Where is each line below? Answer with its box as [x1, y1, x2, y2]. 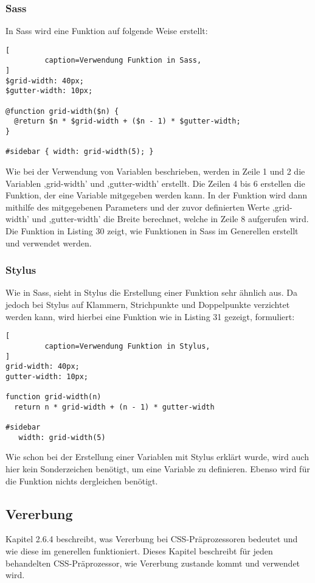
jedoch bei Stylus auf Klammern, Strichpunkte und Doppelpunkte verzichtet [5, 298, 290, 310]
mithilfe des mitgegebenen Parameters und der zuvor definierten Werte [5, 200, 270, 213]
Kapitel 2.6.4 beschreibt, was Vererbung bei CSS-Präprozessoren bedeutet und [5, 532, 298, 545]
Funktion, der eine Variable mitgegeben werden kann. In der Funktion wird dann [5, 189, 308, 201]
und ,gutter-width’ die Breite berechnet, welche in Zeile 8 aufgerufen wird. [32, 212, 309, 225]
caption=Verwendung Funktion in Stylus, [44, 341, 210, 351]
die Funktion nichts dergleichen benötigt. [5, 474, 158, 487]
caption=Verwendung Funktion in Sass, [44, 56, 202, 65]
